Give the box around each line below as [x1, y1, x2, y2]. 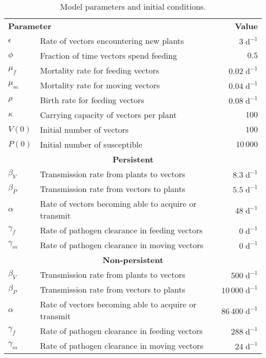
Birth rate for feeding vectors [40, 94, 144, 106]
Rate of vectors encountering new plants [40, 35, 184, 46]
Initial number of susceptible [40, 138, 143, 150]
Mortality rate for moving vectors [40, 79, 160, 91]
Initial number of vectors [40, 124, 129, 135]
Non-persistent [102, 254, 164, 266]
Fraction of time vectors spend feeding [40, 50, 177, 61]
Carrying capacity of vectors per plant [40, 109, 177, 121]
